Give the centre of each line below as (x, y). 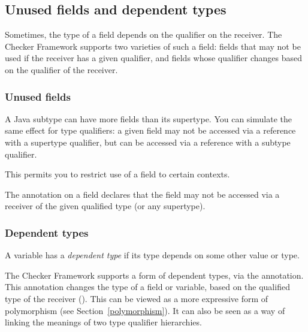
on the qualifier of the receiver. (61, 69)
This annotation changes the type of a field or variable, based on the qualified (147, 287)
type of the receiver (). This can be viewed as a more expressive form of (137, 298)
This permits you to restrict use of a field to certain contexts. (117, 174)
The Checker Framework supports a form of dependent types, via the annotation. (154, 275)
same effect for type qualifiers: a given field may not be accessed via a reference (150, 130)
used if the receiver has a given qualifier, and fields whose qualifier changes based (154, 58)
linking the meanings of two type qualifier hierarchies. (103, 322)
